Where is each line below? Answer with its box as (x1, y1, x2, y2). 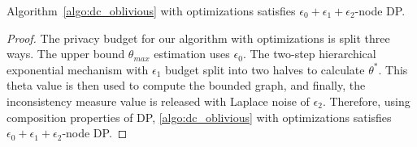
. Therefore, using (322, 92, 410, 109)
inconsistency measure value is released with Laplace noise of (7, 92, 310, 109)
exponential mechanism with (7, 61, 149, 78)
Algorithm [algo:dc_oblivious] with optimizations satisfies (7, 2, 296, 19)
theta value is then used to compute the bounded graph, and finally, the (7, 77, 366, 94)
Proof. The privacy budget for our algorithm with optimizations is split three (7, 29, 390, 46)
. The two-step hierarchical (242, 45, 376, 62)
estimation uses (154, 45, 230, 62)
